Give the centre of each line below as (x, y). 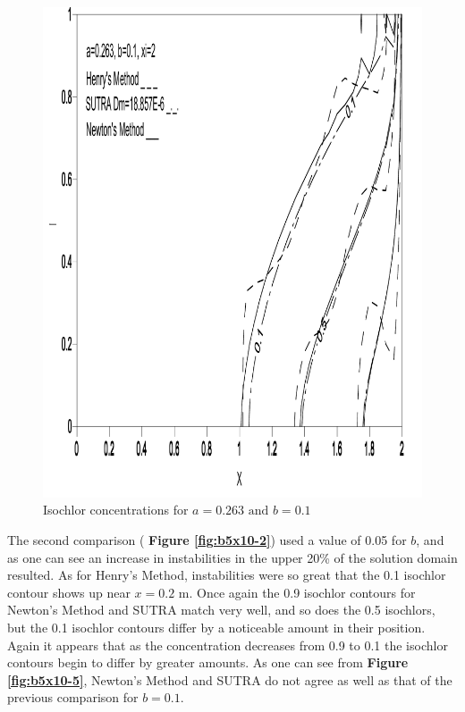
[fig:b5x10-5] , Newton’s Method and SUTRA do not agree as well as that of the (230, 679)
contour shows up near (69, 592)
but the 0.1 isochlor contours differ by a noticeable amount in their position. (216, 628)
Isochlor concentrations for (116, 510)
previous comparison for (73, 697)
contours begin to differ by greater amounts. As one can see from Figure (208, 662)
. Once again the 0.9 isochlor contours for (302, 592)
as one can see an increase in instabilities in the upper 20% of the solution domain (232, 557)
